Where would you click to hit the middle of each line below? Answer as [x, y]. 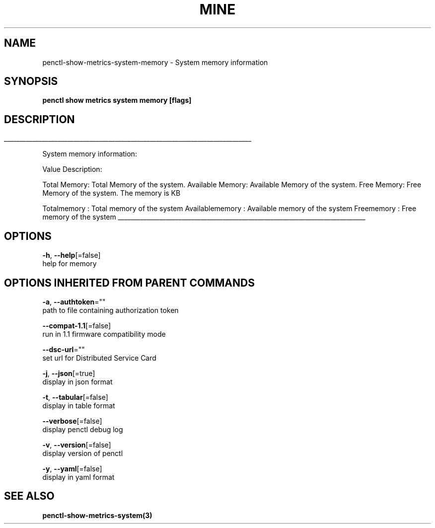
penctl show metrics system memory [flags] [117, 100]
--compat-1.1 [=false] [77, 325]
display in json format [77, 381]
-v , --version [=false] [77, 445]
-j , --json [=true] [69, 373]
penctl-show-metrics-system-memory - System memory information [155, 62]
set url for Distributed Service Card [99, 358]
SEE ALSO [29, 496]
